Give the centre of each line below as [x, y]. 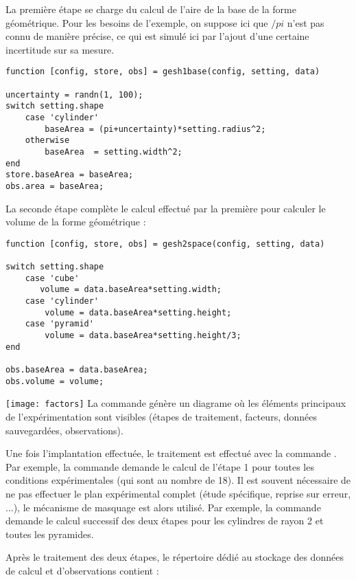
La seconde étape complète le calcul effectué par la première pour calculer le [166, 208]
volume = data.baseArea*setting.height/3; [143, 336]
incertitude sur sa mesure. [60, 49]
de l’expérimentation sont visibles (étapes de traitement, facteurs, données [162, 416]
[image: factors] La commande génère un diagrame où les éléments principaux [176, 403]
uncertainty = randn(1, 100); [74, 94]
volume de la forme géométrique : [76, 222]
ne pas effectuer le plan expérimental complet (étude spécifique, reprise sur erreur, [178, 493]
